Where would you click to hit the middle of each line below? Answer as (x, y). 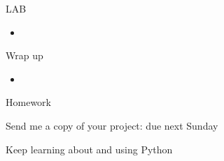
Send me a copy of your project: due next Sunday (112, 125)
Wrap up (24, 55)
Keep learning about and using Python (89, 149)
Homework (28, 102)
